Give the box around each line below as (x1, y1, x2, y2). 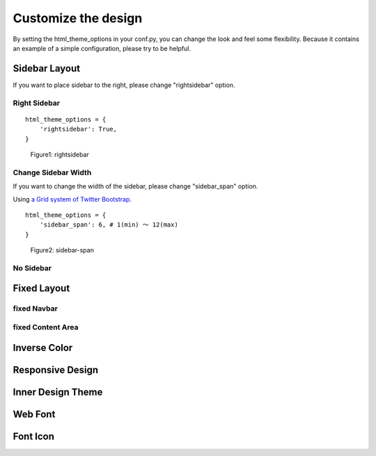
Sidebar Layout (13, 63, 80, 74)
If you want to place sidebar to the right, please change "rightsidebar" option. (13, 81, 235, 89)
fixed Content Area (13, 322, 79, 332)
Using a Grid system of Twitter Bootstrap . (13, 195, 132, 203)
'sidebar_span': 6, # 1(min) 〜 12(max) (39, 221, 179, 229)
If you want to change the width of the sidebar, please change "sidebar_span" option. (13, 182, 258, 190)
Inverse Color (13, 341, 73, 354)
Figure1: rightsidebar (30, 150, 90, 158)
